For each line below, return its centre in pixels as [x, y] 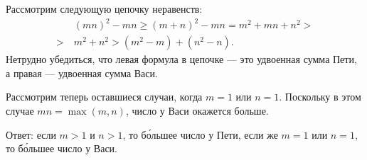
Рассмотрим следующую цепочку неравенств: [104, 8]
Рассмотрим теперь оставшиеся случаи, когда [104, 97]
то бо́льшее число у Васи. [62, 148]
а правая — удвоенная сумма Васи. [82, 73]
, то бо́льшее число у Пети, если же [200, 134]
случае [20, 110]
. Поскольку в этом [320, 97]
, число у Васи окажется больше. [197, 110]
